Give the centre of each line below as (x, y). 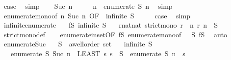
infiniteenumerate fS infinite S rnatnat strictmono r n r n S (111, 25)
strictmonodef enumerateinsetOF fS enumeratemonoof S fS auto (115, 34)
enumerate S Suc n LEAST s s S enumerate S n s (98, 53)
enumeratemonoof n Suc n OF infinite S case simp (97, 15)
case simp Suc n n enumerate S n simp (88, 6)
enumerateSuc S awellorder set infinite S (78, 44)
